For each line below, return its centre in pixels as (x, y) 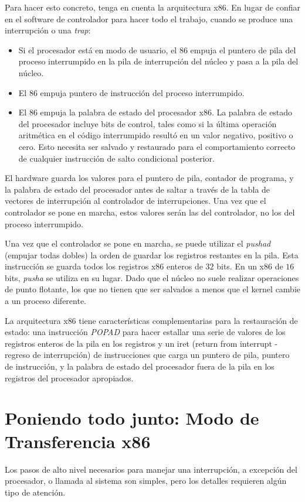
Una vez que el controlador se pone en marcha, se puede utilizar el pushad (138, 243)
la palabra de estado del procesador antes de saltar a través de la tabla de (138, 189)
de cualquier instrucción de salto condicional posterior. (116, 158)
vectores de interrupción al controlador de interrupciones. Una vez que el (135, 201)
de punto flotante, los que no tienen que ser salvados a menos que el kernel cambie (153, 289)
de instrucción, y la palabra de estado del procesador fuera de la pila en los (140, 366)
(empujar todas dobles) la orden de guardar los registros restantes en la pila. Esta (152, 255)
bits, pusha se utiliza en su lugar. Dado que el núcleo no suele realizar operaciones (152, 277)
